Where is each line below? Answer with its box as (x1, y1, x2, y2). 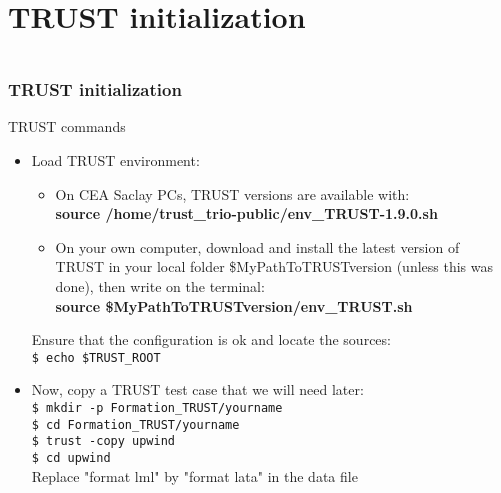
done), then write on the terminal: (55, 275, 265, 296)
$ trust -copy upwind (31, 434, 175, 449)
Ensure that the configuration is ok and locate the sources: (31, 329, 391, 350)
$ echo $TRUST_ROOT (31, 350, 161, 365)
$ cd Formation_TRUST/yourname (31, 417, 240, 432)
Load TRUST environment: (31, 149, 200, 170)
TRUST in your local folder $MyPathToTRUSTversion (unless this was (55, 256, 494, 277)
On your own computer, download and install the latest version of (55, 236, 460, 257)
